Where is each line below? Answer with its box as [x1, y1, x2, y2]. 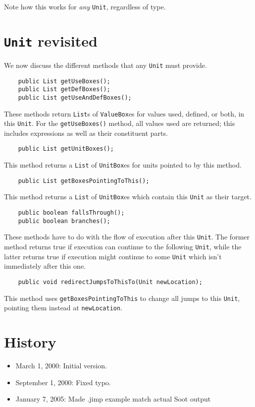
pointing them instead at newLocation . [4, 302, 123, 313]
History [4, 332, 56, 352]
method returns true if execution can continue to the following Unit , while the [4, 241, 242, 252]
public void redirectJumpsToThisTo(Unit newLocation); [18, 278, 203, 286]
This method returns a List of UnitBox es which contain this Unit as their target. [4, 191, 252, 202]
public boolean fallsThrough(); [18, 209, 125, 217]
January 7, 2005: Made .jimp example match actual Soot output [15, 394, 211, 404]
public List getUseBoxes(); [18, 77, 110, 85]
